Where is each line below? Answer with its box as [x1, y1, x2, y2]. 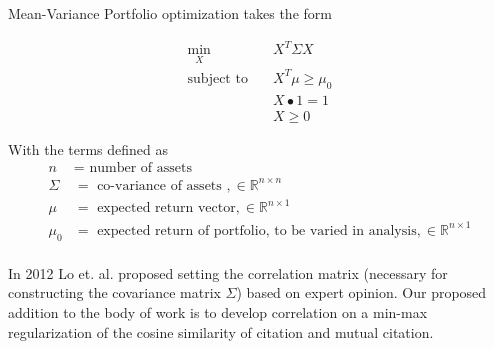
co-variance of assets [97, 178, 222, 193]
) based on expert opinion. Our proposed [236, 282, 487, 303]
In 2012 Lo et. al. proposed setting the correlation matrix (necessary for [8, 262, 448, 283]
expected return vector [97, 201, 236, 216]
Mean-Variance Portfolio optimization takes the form [8, 3, 332, 23]
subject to [187, 71, 248, 86]
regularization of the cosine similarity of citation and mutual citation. [8, 321, 434, 342]
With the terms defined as [8, 138, 169, 159]
